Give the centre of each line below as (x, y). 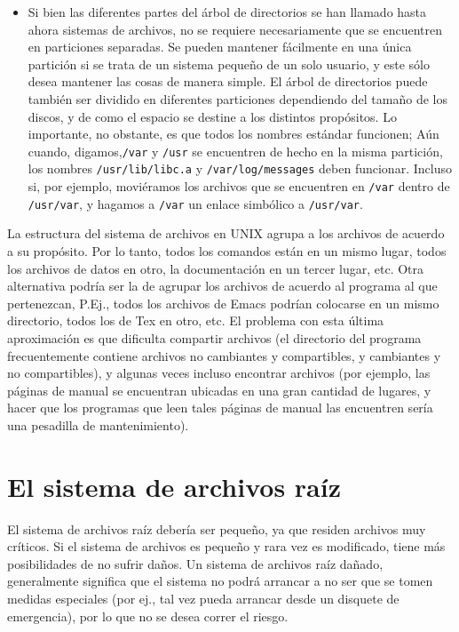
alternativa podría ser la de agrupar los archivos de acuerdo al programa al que (222, 286)
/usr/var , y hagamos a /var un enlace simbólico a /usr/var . (195, 203)
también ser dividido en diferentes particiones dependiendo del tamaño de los (237, 98)
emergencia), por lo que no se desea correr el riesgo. (148, 616)
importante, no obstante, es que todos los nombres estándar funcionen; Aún (233, 134)
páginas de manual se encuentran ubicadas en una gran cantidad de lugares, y (219, 390)
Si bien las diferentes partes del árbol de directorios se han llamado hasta (227, 12)
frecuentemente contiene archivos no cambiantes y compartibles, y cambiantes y (224, 355)
